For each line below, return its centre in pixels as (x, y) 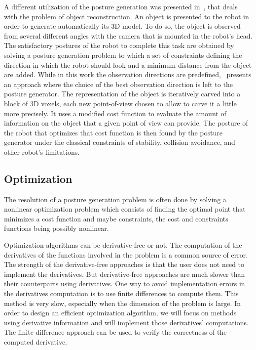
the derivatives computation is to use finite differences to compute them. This (121, 293)
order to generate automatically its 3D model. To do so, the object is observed (122, 26)
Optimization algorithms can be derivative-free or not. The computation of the (123, 245)
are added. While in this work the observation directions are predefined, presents (128, 74)
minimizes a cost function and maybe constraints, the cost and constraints (116, 218)
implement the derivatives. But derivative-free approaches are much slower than (125, 274)
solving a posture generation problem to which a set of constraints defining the (123, 55)
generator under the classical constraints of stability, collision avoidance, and (120, 142)
